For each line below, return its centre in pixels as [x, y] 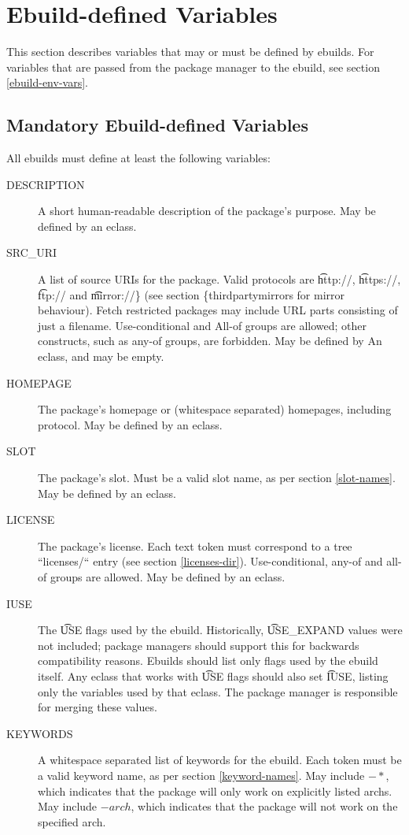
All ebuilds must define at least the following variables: [138, 158]
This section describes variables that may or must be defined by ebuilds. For [190, 52]
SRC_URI [32, 252]
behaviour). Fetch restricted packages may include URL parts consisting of [218, 310]
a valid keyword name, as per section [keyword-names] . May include [201, 775]
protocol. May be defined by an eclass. [130, 424]
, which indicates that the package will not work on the [264, 806]
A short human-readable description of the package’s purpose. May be [207, 211]
